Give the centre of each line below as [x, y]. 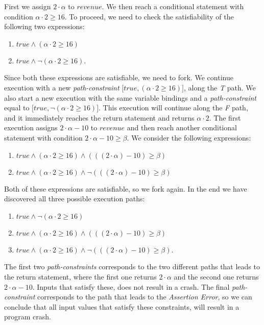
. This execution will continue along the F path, [173, 108]
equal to [17, 108]
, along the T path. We [220, 87]
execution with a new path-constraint [62, 87]
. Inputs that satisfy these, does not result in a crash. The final [131, 286]
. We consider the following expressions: [189, 137]
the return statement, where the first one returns [80, 276]
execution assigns [31, 127]
